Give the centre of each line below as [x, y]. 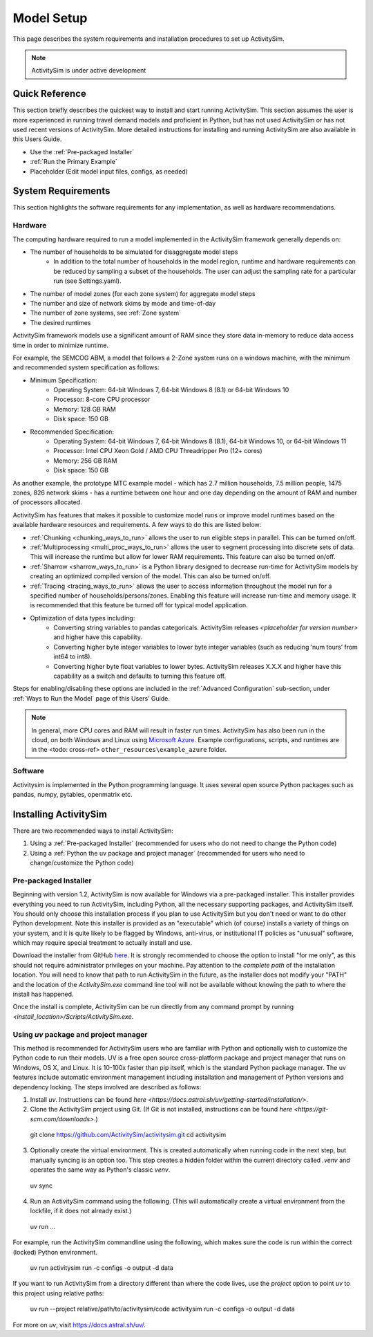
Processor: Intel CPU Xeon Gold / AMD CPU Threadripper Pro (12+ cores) [158, 451]
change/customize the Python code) [82, 863]
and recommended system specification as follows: [86, 367]
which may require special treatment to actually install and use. [103, 943]
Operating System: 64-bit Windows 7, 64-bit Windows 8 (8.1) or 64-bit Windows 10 [171, 390]
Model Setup [50, 18]
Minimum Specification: [64, 380]
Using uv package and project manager [80, 1034]
